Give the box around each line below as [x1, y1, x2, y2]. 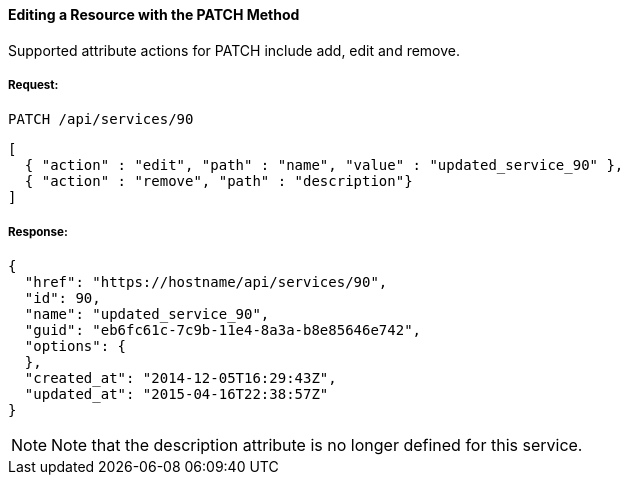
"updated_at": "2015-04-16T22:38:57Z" [24, 386, 329, 403]
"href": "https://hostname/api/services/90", [24, 274, 388, 291]
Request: [8, 78, 59, 92]
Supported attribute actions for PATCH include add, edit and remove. [8, 41, 461, 59]
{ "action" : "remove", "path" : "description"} [24, 173, 413, 190]
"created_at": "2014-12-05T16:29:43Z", [24, 370, 337, 387]
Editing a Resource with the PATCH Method [8, 6, 300, 23]
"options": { [24, 338, 127, 355]
